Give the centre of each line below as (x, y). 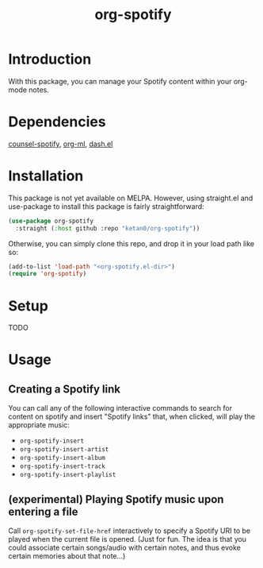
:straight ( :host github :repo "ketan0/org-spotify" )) (108, 228)
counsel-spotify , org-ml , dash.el (61, 144)
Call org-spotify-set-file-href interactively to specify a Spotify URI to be (130, 531)
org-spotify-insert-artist (64, 450)
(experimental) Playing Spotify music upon (116, 499)
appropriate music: (39, 425)
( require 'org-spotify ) (48, 274)
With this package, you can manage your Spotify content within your (120, 81)
